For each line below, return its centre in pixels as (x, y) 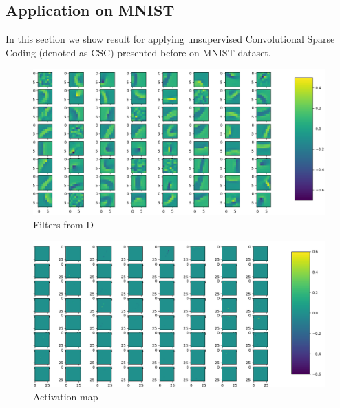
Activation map (66, 397)
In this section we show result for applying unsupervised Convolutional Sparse (170, 39)
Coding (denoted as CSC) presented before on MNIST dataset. (138, 52)
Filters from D (64, 224)
